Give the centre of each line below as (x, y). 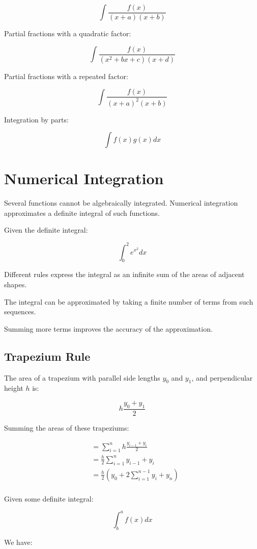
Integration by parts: (36, 119)
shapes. (16, 284)
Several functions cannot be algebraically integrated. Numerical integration (121, 203)
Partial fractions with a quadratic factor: (68, 33)
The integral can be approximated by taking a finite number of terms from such (129, 301)
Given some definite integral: (49, 498)
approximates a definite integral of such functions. (82, 213)
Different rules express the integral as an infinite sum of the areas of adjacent (124, 274)
